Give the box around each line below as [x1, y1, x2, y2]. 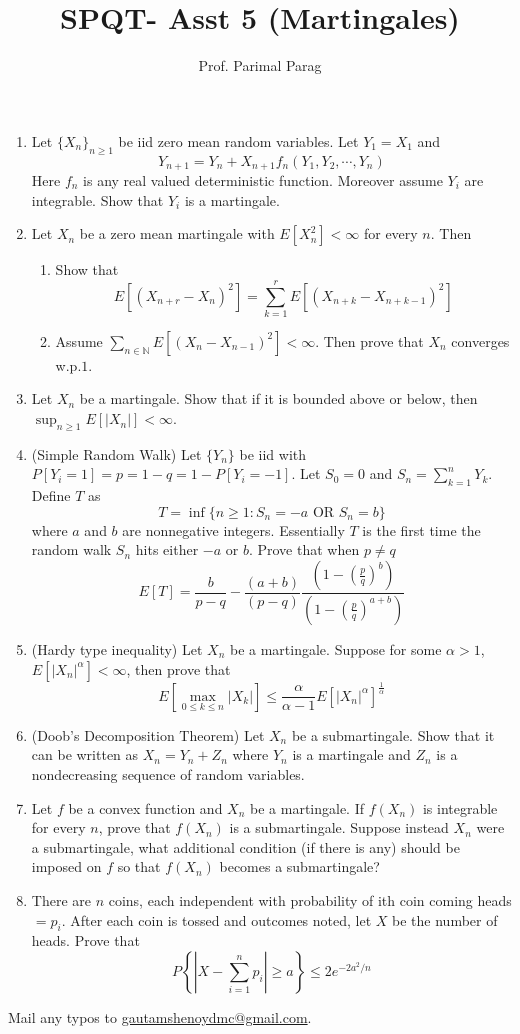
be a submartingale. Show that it [291, 724, 495, 745]
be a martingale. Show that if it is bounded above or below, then [79, 388, 478, 409]
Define [31, 485, 71, 506]
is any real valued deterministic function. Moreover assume [83, 169, 443, 190]
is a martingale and [292, 744, 411, 765]
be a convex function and [68, 797, 223, 818]
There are [31, 890, 91, 911]
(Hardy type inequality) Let [31, 638, 203, 659]
